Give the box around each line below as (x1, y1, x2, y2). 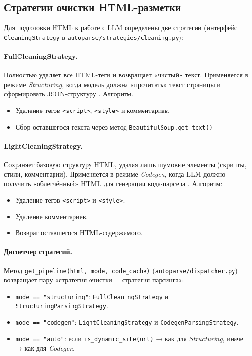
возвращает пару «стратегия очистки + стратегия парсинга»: (4, 275, 184, 285)
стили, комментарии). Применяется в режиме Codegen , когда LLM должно (4, 169, 226, 179)
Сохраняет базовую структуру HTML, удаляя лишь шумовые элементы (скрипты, (4, 159, 247, 169)
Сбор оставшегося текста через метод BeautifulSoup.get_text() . (15, 121, 217, 131)
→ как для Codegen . (15, 343, 75, 353)
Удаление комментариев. (15, 211, 88, 221)
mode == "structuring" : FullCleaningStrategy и (15, 291, 169, 301)
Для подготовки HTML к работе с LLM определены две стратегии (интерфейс (4, 22, 237, 33)
